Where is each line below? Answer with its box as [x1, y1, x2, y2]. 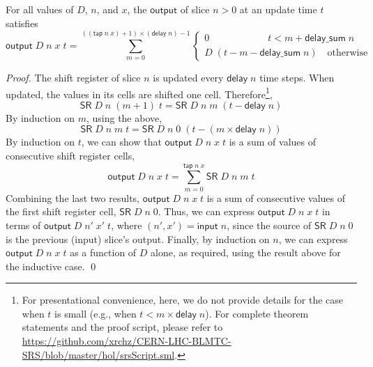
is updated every [153, 70, 224, 84]
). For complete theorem [205, 306, 309, 320]
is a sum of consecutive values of [206, 190, 346, 205]
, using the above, [86, 110, 162, 125]
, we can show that [81, 134, 162, 149]
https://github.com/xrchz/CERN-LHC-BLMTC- [22, 334, 231, 348]
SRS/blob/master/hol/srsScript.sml [22, 347, 175, 361]
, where [111, 217, 142, 232]
